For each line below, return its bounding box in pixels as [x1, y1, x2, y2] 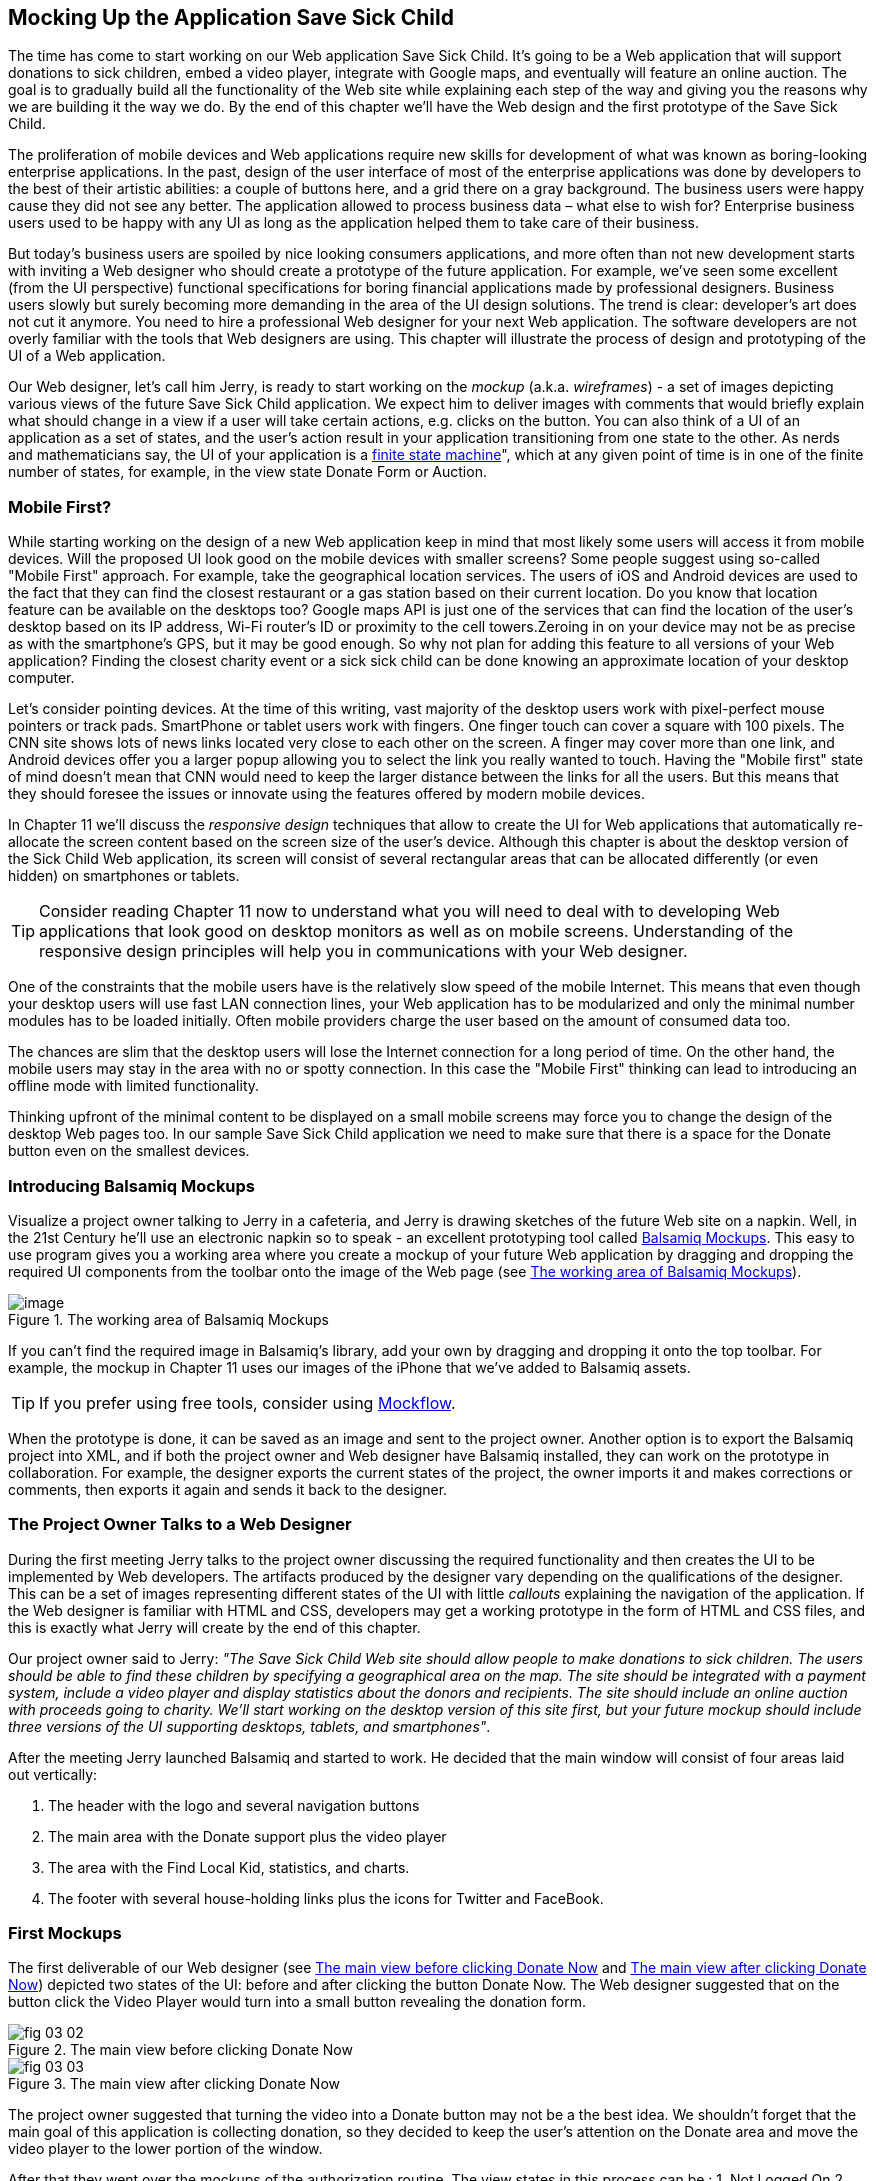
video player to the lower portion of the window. [8, 2140, 323, 2158]
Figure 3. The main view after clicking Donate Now [8, 2075, 341, 2093]
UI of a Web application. [8, 347, 166, 365]
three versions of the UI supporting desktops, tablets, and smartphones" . [8, 1717, 491, 1735]
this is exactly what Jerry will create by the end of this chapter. [8, 1618, 421, 1636]
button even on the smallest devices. [8, 1142, 250, 1160]
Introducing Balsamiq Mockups [8, 1175, 256, 1196]
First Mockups [8, 1923, 122, 1944]
